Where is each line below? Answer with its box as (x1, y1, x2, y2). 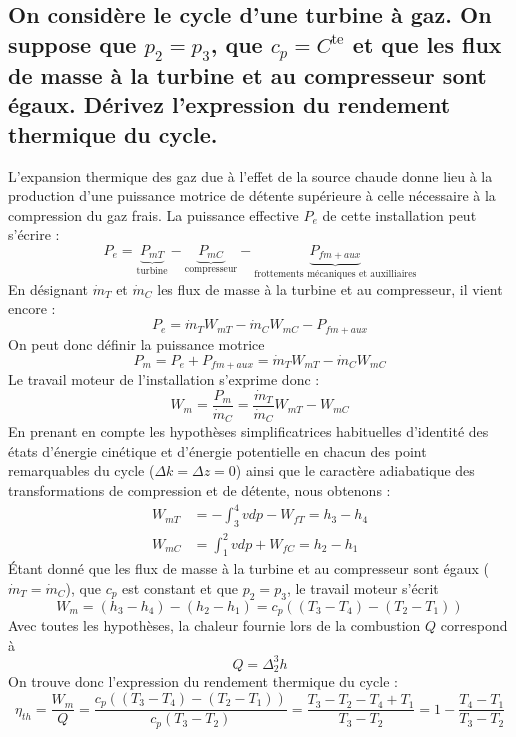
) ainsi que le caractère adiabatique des (235, 460, 475, 481)
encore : (8, 298, 56, 319)
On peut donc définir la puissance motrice (8, 333, 265, 354)
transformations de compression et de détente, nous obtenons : (8, 480, 391, 501)
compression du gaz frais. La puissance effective (8, 204, 299, 225)
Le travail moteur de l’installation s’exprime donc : (8, 368, 320, 389)
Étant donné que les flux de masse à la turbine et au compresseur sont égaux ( (8, 558, 490, 579)
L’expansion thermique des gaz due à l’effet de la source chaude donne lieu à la (8, 165, 493, 186)
